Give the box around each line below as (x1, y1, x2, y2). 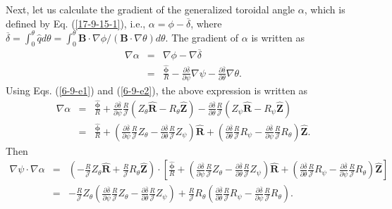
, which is (304, 2, 345, 16)
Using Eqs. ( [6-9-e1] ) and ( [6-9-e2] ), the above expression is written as (6, 82, 308, 97)
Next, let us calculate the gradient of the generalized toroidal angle (6, 2, 295, 16)
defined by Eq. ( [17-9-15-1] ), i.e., (6, 15, 146, 30)
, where (190, 15, 222, 30)
